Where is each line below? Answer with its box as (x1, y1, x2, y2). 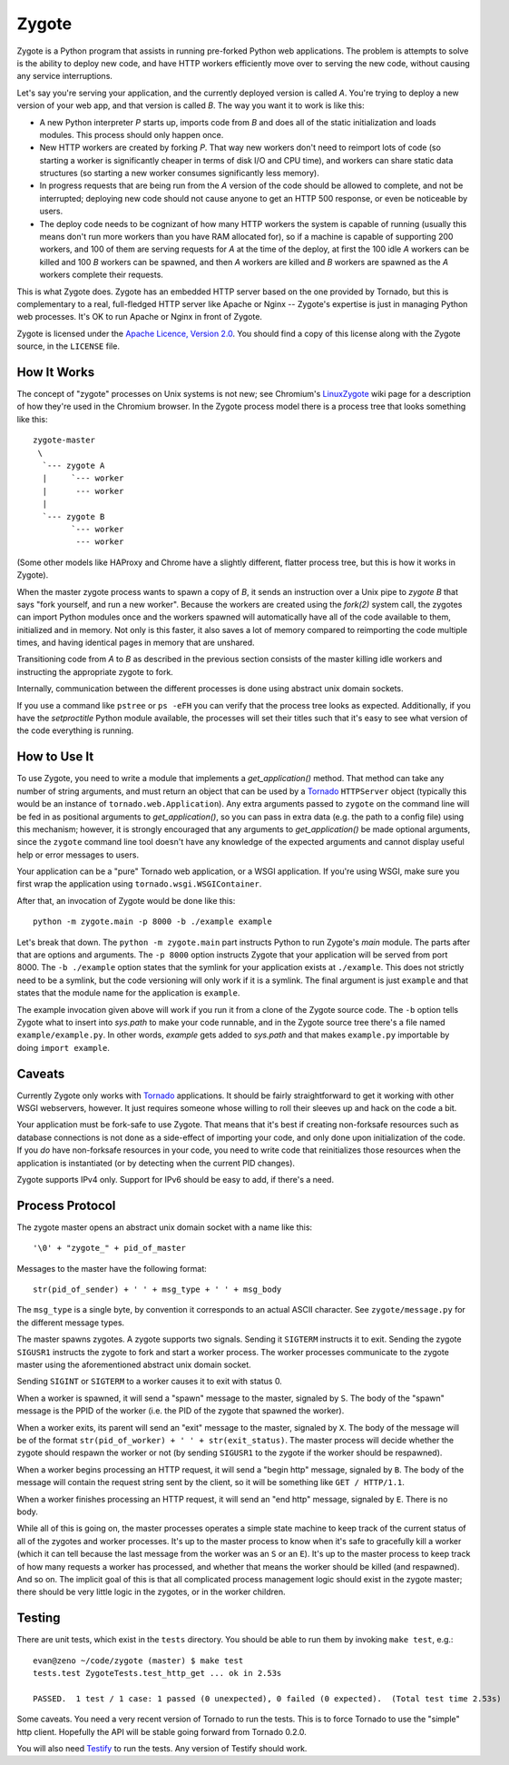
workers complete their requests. (39, 269, 163, 281)
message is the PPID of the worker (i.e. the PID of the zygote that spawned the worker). (16, 1405, 345, 1416)
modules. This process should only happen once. (39, 129, 224, 140)
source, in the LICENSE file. (16, 341, 120, 352)
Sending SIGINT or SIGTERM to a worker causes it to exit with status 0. (16, 1376, 283, 1387)
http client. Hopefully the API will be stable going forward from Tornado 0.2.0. (16, 1726, 308, 1737)
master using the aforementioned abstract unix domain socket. (16, 1359, 251, 1371)
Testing (16, 1611, 61, 1626)
